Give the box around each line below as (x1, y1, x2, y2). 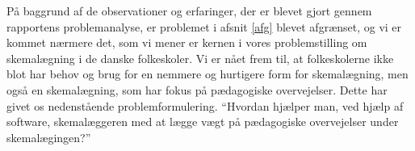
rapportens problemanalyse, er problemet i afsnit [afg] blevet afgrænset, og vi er (6, 18, 402, 35)
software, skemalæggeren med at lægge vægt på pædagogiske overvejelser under (6, 113, 399, 130)
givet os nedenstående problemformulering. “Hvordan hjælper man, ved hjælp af (6, 97, 404, 114)
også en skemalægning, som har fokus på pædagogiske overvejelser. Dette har (6, 81, 388, 98)
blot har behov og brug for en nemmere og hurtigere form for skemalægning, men (6, 65, 409, 82)
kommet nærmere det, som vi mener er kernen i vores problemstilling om (6, 34, 367, 51)
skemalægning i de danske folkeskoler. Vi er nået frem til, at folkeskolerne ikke (6, 49, 394, 66)
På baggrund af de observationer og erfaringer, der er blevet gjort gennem (6, 2, 372, 19)
